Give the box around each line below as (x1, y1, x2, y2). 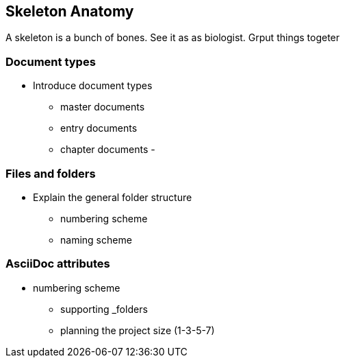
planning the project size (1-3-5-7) (60, 324, 215, 336)
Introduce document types (33, 80, 153, 92)
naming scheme (60, 233, 132, 246)
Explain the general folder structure (33, 191, 192, 203)
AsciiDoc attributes (5, 257, 110, 271)
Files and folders (5, 166, 96, 180)
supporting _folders (60, 303, 148, 315)
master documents (60, 101, 145, 113)
